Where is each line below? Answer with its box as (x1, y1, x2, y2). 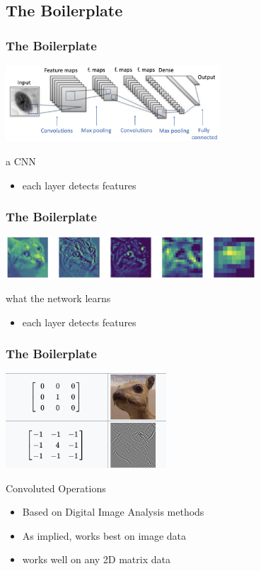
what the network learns (6, 290, 111, 305)
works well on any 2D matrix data (22, 552, 170, 567)
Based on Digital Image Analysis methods (22, 504, 204, 519)
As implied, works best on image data (22, 528, 187, 543)
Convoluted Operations (6, 480, 106, 495)
